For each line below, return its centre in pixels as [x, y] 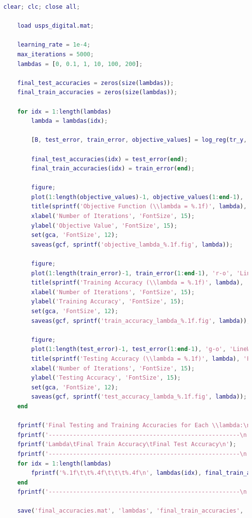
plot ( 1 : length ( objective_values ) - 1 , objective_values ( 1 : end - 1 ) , [137, 197]
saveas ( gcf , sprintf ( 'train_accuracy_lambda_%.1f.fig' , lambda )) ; [141, 321]
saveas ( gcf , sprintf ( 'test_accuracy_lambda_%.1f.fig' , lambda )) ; [139, 397]
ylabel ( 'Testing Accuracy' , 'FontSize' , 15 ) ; [106, 378]
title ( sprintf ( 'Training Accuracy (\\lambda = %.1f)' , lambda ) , [137, 283]
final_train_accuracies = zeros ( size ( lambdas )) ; [97, 92]
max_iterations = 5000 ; [56, 54]
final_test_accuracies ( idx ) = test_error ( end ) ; [109, 159]
